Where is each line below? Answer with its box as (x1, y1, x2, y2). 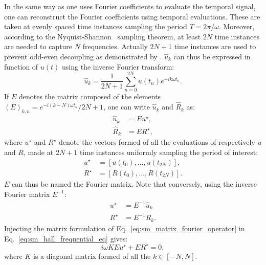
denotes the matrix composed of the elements (19, 91, 161, 102)
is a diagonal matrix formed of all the (33, 250, 151, 261)
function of (4, 61, 38, 72)
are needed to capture (4, 41, 73, 52)
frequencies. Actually (82, 41, 148, 52)
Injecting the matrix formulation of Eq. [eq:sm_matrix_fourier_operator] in (4, 223, 245, 233)
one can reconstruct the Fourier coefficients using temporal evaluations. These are (4, 11, 260, 21)
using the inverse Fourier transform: (62, 61, 174, 72)
